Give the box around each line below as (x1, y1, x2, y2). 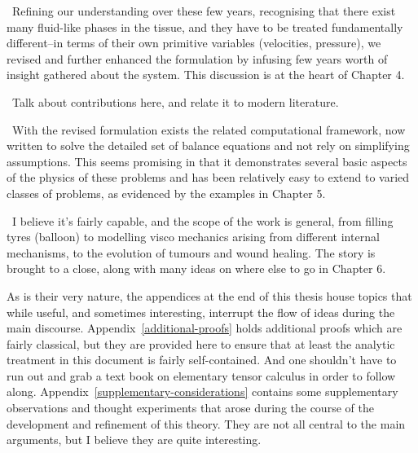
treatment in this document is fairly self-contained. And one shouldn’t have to (7, 351, 397, 368)
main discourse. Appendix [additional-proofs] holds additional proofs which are (7, 319, 403, 336)
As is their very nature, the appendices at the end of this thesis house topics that (7, 287, 412, 304)
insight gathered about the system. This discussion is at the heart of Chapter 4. (7, 66, 405, 83)
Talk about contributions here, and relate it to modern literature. (11, 93, 339, 110)
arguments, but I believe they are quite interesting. (7, 431, 262, 448)
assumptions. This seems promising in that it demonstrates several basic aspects (7, 152, 407, 169)
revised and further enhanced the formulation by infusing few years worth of (7, 50, 388, 67)
